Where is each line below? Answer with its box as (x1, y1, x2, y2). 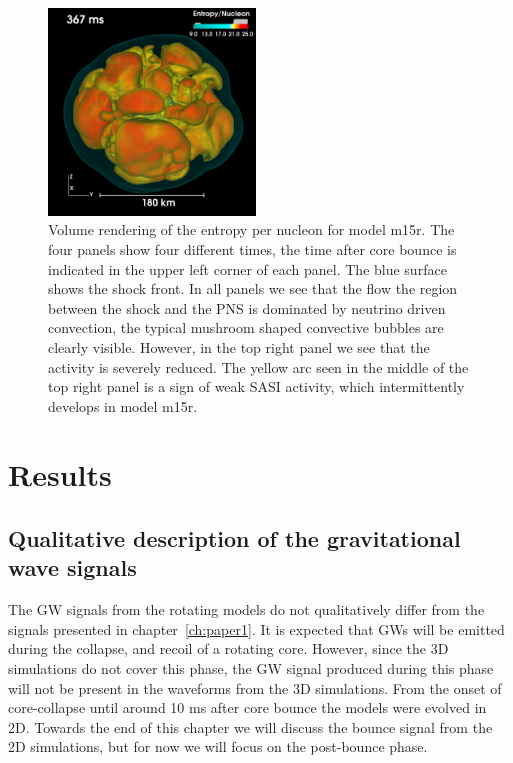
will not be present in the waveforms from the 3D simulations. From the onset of (8, 677, 502, 698)
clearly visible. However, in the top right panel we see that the (48, 336, 430, 357)
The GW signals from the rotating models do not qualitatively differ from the (8, 599, 485, 620)
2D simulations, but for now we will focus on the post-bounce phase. (8, 736, 428, 757)
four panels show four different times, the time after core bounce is (48, 238, 457, 259)
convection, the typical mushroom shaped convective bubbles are (48, 317, 444, 338)
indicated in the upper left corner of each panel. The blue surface (48, 258, 447, 279)
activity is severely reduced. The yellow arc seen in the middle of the (48, 356, 469, 377)
